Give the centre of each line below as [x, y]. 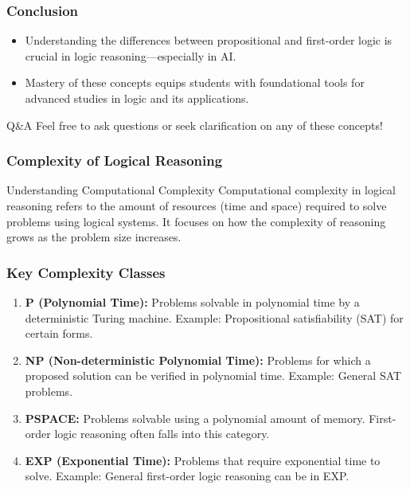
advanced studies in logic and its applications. [137, 98]
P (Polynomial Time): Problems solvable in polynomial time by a [192, 302]
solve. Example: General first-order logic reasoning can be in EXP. [187, 476]
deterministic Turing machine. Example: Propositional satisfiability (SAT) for [214, 317]
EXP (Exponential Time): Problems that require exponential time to [203, 460]
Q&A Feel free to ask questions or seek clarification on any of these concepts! [195, 125]
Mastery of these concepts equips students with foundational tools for [195, 82]
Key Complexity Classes [86, 272]
